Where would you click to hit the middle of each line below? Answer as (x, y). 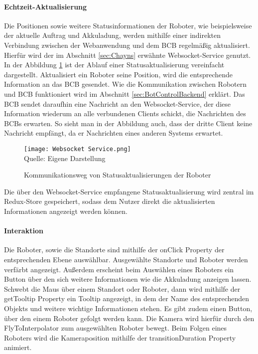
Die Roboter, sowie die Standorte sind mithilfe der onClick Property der (114, 250)
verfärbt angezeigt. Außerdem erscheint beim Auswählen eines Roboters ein (119, 269)
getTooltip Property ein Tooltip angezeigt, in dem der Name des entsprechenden (127, 298)
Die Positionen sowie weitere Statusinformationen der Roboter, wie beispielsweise (128, 25)
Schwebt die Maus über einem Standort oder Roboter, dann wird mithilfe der (122, 288)
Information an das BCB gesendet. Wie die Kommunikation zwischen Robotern (125, 84)
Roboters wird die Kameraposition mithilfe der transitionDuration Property (120, 337)
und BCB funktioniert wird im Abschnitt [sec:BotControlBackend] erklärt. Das (125, 93)
